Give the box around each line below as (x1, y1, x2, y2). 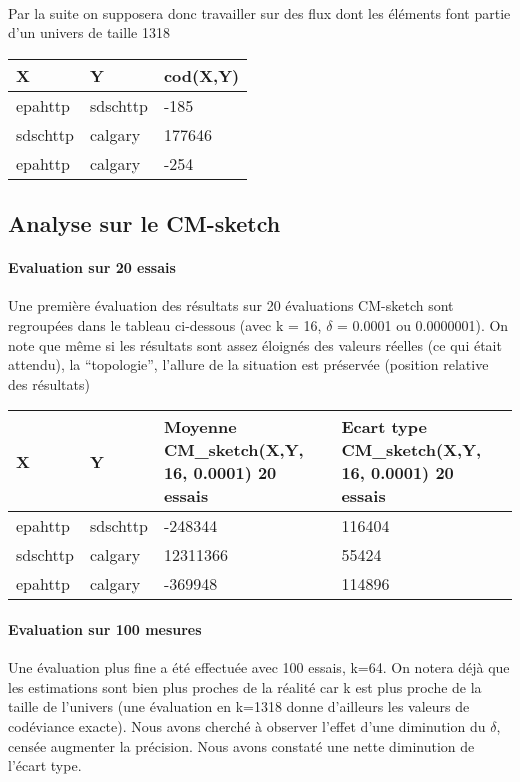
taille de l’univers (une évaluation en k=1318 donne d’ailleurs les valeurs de (8, 696, 470, 717)
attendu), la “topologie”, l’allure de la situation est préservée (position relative (8, 354, 489, 375)
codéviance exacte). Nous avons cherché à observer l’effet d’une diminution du (8, 715, 486, 736)
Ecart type (341, 415, 427, 439)
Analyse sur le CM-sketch (8, 208, 281, 239)
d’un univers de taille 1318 (8, 22, 170, 43)
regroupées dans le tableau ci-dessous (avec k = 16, (8, 314, 322, 335)
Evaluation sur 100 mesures (8, 618, 202, 639)
